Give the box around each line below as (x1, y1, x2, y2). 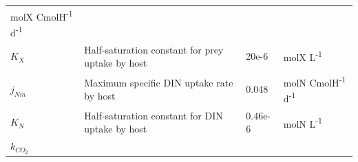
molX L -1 (283, 48, 322, 65)
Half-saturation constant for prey (84, 42, 224, 56)
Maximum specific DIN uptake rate (84, 75, 233, 89)
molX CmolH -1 (10, 7, 73, 23)
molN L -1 (283, 114, 322, 130)
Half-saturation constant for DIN (84, 108, 223, 122)
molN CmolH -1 (283, 73, 346, 89)
